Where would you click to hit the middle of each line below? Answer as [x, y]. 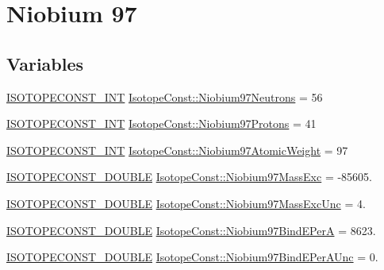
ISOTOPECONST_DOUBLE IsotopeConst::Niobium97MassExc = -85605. [190, 177]
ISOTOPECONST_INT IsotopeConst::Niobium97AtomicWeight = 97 [177, 150]
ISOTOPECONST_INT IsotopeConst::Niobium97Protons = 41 [161, 123]
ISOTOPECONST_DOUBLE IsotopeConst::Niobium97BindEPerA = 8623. [191, 230]
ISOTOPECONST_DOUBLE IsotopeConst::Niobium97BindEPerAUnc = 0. [192, 257]
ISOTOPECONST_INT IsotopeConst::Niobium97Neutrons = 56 [165, 96]
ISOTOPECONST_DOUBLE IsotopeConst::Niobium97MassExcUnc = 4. [186, 203]
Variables [45, 63]
